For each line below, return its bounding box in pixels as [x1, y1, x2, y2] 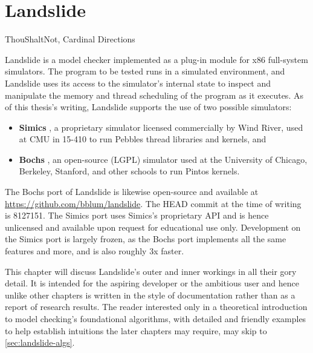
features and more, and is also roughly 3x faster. [5, 245, 184, 257]
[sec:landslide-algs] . [5, 336, 75, 349]
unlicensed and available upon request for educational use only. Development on [5, 220, 301, 233]
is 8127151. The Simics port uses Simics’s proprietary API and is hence [5, 209, 269, 222]
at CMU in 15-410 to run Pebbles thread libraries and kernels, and [19, 133, 266, 145]
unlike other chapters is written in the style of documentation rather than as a [5, 288, 295, 301]
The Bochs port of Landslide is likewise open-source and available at [5, 185, 259, 198]
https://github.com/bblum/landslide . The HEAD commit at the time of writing [5, 197, 302, 209]
